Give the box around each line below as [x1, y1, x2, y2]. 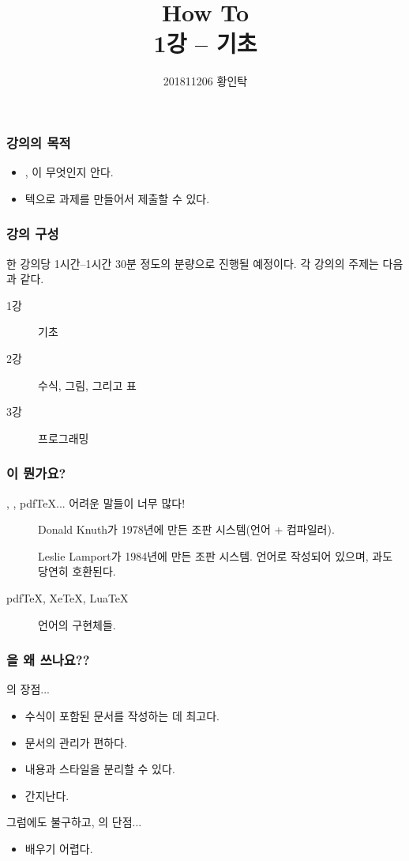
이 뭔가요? [6, 463, 66, 483]
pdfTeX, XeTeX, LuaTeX [6, 589, 129, 606]
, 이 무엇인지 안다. [24, 164, 114, 180]
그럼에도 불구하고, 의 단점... [6, 814, 142, 830]
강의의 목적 [6, 132, 71, 152]
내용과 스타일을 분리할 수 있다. [24, 761, 175, 777]
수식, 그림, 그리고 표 [38, 376, 137, 393]
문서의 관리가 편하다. [24, 734, 127, 750]
